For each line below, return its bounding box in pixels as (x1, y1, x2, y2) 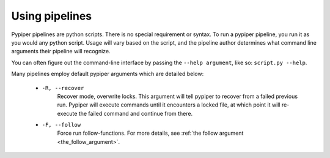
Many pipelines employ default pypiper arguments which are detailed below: (11, 70, 204, 78)
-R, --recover (42, 85, 84, 91)
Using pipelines (11, 9, 92, 23)
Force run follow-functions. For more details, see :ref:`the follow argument (57, 129, 244, 137)
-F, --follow (42, 121, 81, 129)
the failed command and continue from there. (78, 110, 193, 117)
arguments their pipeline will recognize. (11, 48, 111, 55)
